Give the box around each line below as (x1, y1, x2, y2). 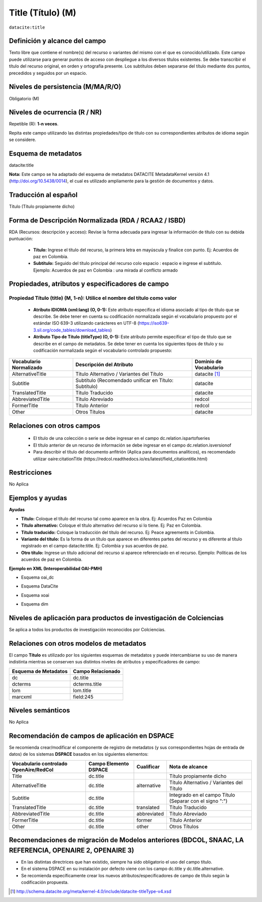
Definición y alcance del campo (9, 37, 106, 45)
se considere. (9, 137, 36, 143)
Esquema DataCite (21, 583, 58, 589)
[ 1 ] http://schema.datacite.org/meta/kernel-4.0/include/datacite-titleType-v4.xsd (10, 888, 172, 894)
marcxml (12, 693, 32, 700)
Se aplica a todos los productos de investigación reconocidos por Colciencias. (9, 626, 166, 632)
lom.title (73, 687, 92, 694)
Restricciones (9, 468, 52, 477)
